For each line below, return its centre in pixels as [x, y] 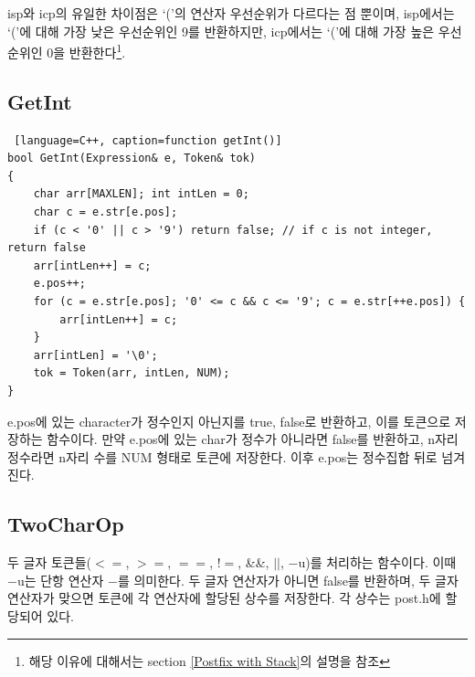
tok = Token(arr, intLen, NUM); [132, 373]
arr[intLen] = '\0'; [95, 355]
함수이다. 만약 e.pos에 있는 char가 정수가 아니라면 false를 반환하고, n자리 [253, 439]
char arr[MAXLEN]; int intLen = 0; [141, 194]
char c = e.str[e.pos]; [106, 212]
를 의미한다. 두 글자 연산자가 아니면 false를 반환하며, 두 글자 [288, 580]
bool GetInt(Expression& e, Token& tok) [132, 159]
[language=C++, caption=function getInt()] [148, 140]
